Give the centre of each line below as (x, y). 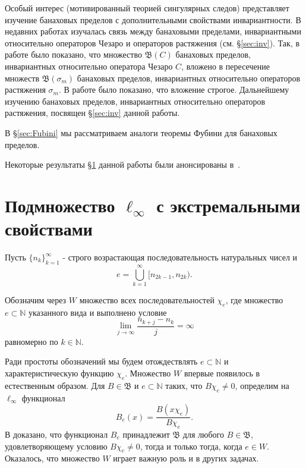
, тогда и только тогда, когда (191, 446)
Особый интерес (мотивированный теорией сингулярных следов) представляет (147, 8)
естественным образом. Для (55, 385)
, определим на (262, 385)
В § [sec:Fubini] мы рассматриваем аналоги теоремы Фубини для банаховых (141, 132)
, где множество (254, 299)
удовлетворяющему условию (56, 446)
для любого (203, 434)
